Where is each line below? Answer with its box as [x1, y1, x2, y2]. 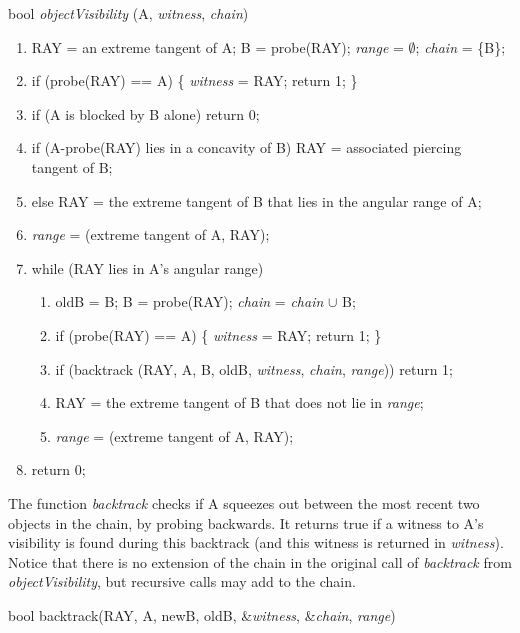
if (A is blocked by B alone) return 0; [31, 103, 260, 124]
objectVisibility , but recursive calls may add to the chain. [8, 571, 356, 592]
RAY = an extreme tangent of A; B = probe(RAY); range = [31, 36, 404, 57]
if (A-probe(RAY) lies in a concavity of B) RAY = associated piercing [31, 137, 462, 158]
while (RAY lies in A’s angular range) [31, 257, 264, 278]
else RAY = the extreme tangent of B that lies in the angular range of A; [31, 190, 482, 211]
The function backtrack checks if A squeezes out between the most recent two [8, 492, 480, 513]
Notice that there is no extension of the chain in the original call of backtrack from [8, 551, 512, 572]
